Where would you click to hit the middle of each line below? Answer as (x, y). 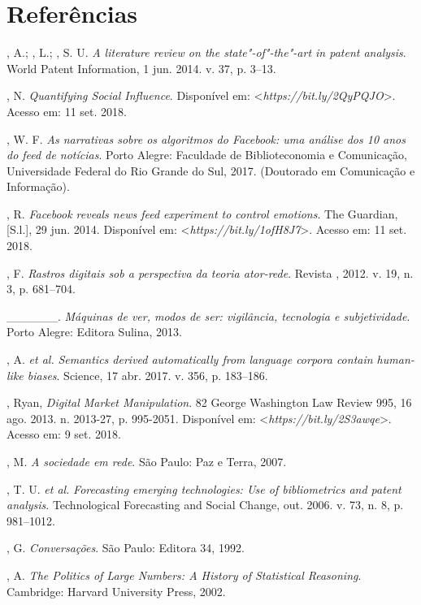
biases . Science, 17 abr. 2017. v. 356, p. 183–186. (148, 375)
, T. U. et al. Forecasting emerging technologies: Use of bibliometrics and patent (204, 488)
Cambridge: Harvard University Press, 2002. (116, 591)
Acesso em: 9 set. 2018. (64, 434)
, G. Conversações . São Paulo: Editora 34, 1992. (126, 548)
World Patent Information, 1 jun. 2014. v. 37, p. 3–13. (141, 68)
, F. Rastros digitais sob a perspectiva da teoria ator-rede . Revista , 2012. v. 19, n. (210, 272)
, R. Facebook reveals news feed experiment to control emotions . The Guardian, (202, 213)
